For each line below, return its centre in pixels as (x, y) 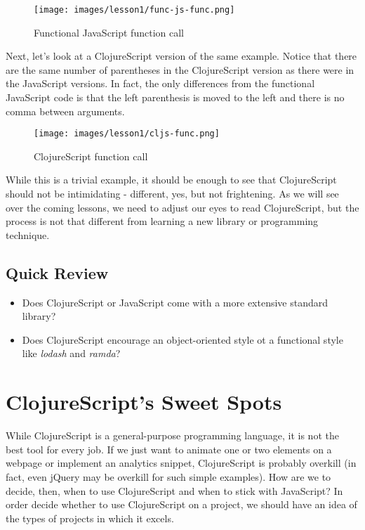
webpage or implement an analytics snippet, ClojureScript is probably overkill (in (181, 463)
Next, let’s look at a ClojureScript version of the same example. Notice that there (181, 56)
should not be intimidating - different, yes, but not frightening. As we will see (172, 194)
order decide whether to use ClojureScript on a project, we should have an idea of (181, 504)
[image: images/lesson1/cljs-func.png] (127, 134)
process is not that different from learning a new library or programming (162, 221)
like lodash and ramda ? (71, 353)
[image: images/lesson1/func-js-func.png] (134, 10)
